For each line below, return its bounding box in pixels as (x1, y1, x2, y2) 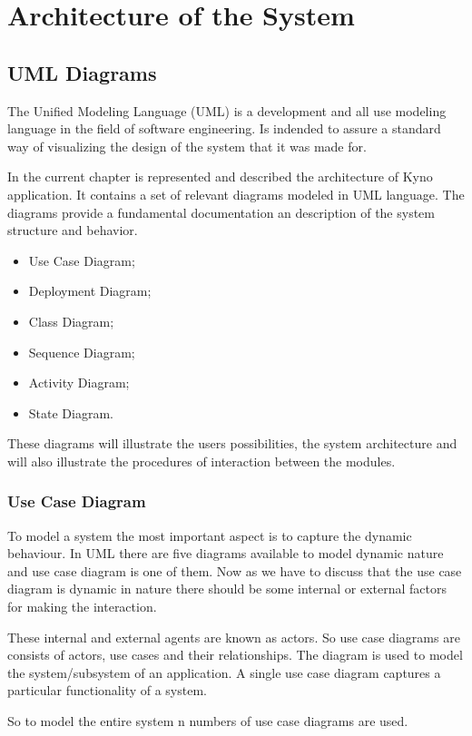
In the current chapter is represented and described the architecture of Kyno (7, 167, 433, 186)
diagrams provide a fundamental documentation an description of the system (7, 202, 436, 221)
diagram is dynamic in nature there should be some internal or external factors (7, 579, 447, 598)
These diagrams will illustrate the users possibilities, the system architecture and (7, 434, 457, 453)
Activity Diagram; (28, 373, 130, 392)
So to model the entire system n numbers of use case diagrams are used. (7, 711, 408, 731)
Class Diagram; (28, 311, 114, 330)
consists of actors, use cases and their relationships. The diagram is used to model (7, 645, 463, 664)
